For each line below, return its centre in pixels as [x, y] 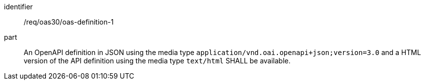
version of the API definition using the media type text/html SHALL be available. [157, 61]
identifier [19, 7]
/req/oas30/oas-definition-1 [69, 22]
